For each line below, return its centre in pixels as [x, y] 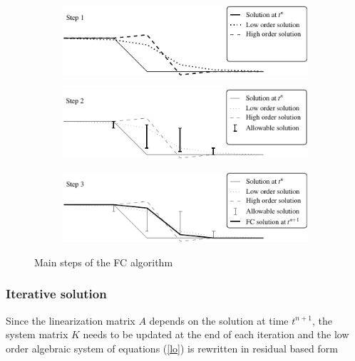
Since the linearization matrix [71, 320]
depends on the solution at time [219, 320]
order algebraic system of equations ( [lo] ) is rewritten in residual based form [172, 348]
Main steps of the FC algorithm [104, 262]
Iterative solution [56, 294]
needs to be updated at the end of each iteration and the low [216, 334]
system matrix [37, 334]
